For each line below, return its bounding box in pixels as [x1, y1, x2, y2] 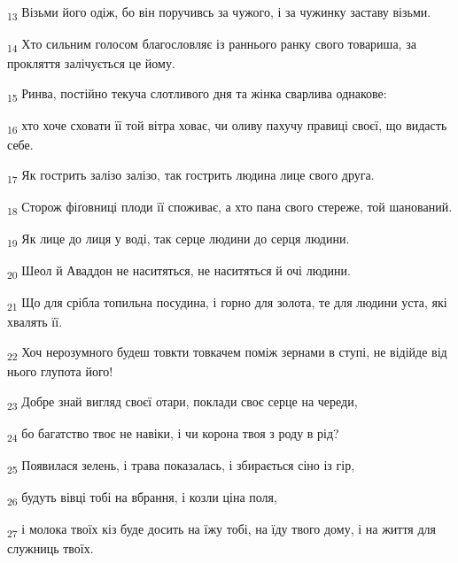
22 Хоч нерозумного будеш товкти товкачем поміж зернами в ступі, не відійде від [7, 342, 447, 363]
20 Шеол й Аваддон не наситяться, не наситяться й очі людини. [7, 261, 351, 281]
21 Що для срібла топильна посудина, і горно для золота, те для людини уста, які [7, 293, 447, 313]
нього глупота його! [7, 362, 113, 381]
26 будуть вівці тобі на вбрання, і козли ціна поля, [7, 488, 277, 508]
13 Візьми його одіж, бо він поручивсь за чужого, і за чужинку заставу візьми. [7, 3, 431, 23]
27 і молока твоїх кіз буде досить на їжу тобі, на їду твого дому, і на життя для [7, 520, 437, 540]
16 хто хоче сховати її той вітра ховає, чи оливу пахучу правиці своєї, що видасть [7, 115, 447, 136]
